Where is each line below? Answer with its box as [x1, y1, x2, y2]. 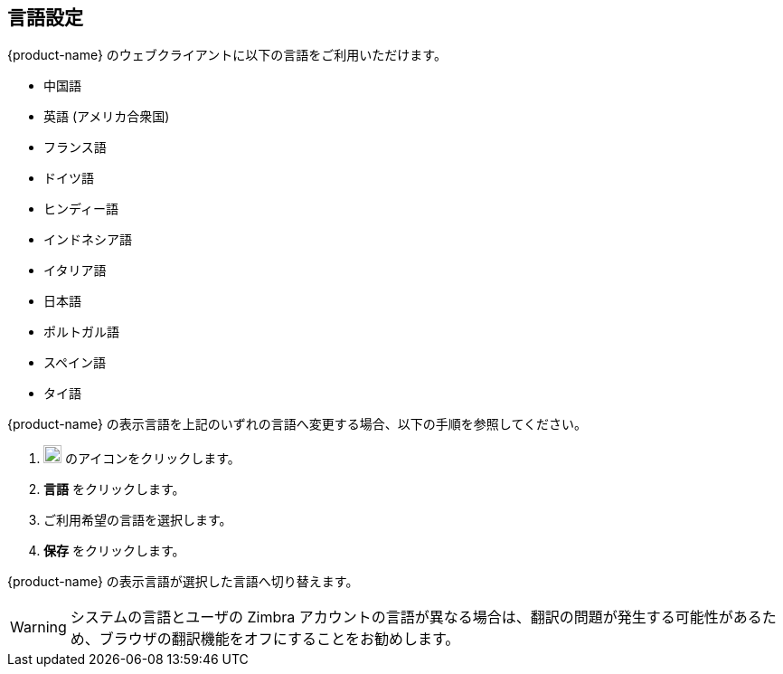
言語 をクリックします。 [43, 481, 185, 498]
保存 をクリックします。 [43, 543, 185, 559]
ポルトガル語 [43, 324, 119, 340]
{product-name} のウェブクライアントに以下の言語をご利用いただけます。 [7, 47, 447, 63]
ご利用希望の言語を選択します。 [43, 512, 232, 528]
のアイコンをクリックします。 [64, 451, 241, 467]
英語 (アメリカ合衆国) [43, 109, 170, 125]
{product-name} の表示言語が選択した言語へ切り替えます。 [7, 574, 359, 590]
